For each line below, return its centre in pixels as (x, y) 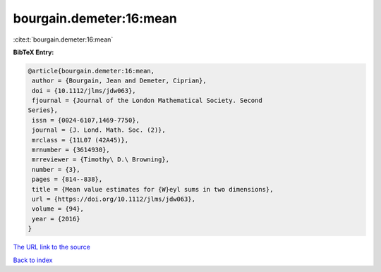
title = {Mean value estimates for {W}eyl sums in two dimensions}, (153, 189)
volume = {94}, (58, 209)
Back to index (33, 260)
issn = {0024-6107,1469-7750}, (86, 120)
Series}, (43, 110)
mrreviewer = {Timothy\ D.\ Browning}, (101, 160)
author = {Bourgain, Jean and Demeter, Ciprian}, (120, 81)
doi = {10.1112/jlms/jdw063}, (84, 91)
